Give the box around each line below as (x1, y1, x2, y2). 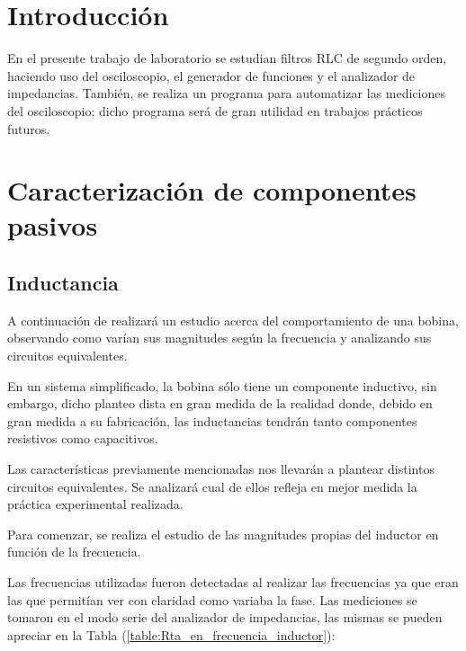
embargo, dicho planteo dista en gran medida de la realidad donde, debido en (7, 394, 433, 413)
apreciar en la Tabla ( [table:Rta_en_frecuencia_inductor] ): (7, 625, 336, 644)
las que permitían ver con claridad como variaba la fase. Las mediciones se (7, 590, 417, 609)
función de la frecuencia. (7, 542, 141, 561)
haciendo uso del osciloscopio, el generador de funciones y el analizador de (7, 66, 416, 85)
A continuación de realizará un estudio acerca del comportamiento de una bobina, (7, 310, 459, 329)
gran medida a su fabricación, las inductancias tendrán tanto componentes (7, 411, 417, 430)
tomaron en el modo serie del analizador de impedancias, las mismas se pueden (7, 608, 443, 627)
